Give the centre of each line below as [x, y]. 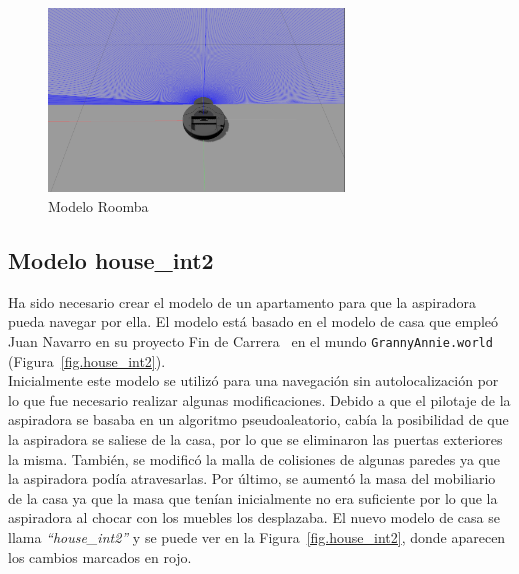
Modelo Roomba [98, 205]
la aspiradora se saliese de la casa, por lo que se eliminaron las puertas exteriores [255, 438]
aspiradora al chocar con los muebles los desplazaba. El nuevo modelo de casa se [254, 517]
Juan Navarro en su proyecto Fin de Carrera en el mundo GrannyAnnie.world [250, 340]
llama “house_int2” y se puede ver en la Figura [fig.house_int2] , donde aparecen [257, 536]
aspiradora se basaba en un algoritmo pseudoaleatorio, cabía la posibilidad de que [258, 419]
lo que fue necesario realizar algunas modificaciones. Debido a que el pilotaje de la [259, 399]
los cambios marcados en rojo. [100, 556]
